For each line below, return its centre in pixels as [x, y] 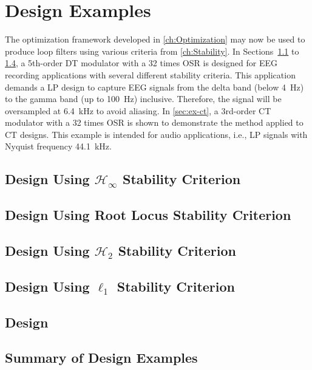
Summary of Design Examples [101, 358]
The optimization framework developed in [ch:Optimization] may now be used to [155, 39]
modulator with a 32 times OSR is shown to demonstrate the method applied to [154, 122]
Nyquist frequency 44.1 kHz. [58, 146]
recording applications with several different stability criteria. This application [150, 74]
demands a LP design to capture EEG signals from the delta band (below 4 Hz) [154, 87]
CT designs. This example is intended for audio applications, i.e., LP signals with [156, 134]
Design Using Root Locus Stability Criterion [148, 215]
